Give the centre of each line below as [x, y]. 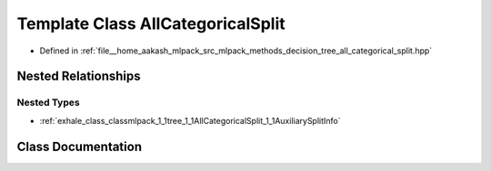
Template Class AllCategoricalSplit [151, 24]
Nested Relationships [79, 76]
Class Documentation [80, 146]
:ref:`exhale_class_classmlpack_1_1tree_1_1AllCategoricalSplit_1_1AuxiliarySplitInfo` [190, 120]
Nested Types [49, 102]
